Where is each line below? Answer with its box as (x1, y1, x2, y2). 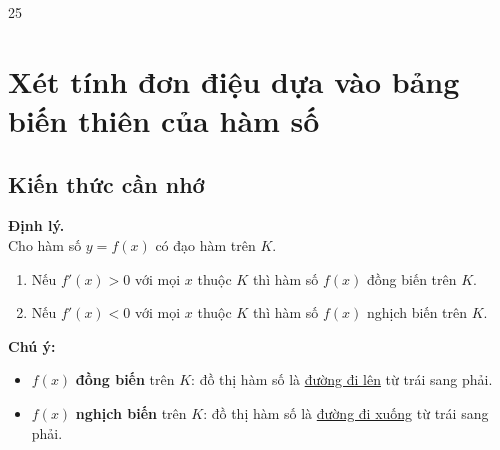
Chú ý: (8, 335, 56, 356)
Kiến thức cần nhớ (8, 168, 205, 199)
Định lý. (8, 215, 65, 236)
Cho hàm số (8, 234, 82, 255)
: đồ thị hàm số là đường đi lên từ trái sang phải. (191, 369, 493, 390)
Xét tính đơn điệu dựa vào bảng (8, 60, 460, 101)
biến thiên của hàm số (8, 99, 320, 140)
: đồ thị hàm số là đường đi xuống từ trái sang (203, 402, 489, 423)
